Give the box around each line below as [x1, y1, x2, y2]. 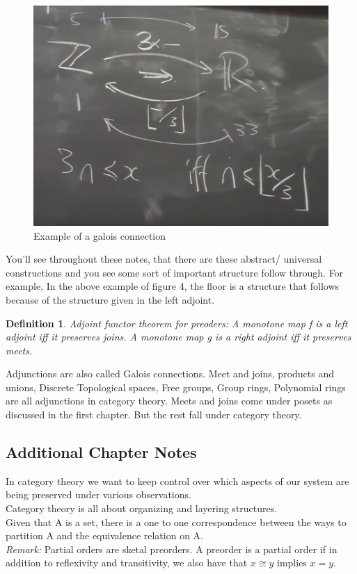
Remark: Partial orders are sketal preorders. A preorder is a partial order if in [6, 541, 338, 556]
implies [277, 555, 307, 570]
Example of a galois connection [33, 228, 166, 243]
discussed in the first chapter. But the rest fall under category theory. [6, 407, 302, 422]
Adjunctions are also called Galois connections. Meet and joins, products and [6, 366, 334, 381]
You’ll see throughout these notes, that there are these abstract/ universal [6, 252, 322, 266]
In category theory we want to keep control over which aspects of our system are [6, 473, 349, 488]
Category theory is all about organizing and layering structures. [6, 501, 278, 516]
